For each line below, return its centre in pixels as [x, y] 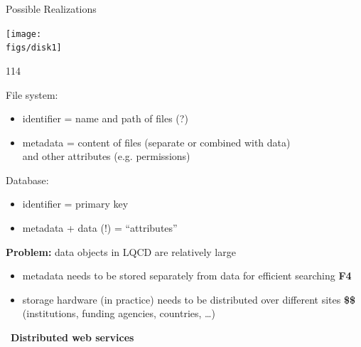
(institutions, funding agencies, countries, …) [119, 313]
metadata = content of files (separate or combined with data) [156, 142]
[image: [24, 34]
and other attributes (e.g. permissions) [106, 156]
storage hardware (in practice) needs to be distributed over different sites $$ [189, 299]
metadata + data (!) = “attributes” [100, 228]
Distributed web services [72, 337]
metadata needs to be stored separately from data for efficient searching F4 [187, 276]
